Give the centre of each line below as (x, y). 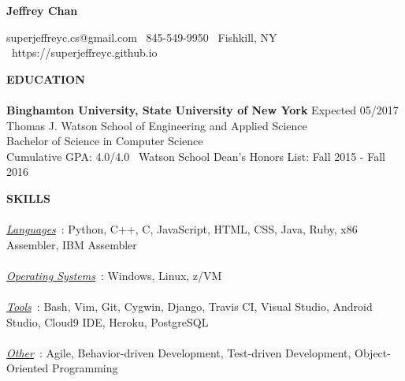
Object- (373, 352)
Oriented (28, 368)
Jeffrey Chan (42, 10)
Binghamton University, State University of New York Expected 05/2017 (202, 109)
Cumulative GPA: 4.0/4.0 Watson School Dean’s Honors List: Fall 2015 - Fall (196, 156)
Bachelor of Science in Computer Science (105, 141)
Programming (85, 368)
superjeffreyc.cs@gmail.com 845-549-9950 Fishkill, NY (142, 37)
